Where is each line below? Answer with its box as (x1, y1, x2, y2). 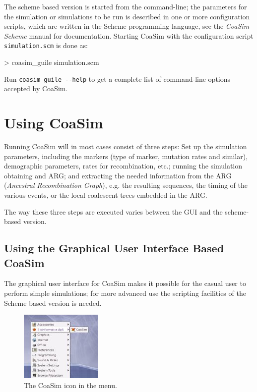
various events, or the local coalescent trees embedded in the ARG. (4, 189, 207, 200)
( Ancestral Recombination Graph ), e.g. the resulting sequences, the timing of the (4, 180, 248, 190)
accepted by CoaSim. (4, 83, 68, 94)
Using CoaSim (4, 112, 103, 133)
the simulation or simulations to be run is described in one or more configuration (4, 11, 250, 21)
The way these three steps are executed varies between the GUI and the (4, 206, 223, 217)
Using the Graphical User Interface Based (4, 240, 224, 256)
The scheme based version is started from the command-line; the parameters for (4, 1, 247, 11)
